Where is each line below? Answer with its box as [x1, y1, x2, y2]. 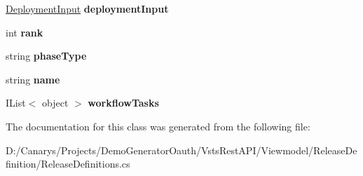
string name [6, 72, 60, 86]
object [41, 95, 69, 110]
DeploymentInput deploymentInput [6, 1, 169, 15]
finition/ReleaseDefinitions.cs [6, 156, 130, 171]
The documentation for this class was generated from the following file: [6, 119, 310, 133]
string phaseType [6, 48, 87, 63]
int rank [6, 25, 43, 39]
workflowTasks [88, 95, 159, 110]
